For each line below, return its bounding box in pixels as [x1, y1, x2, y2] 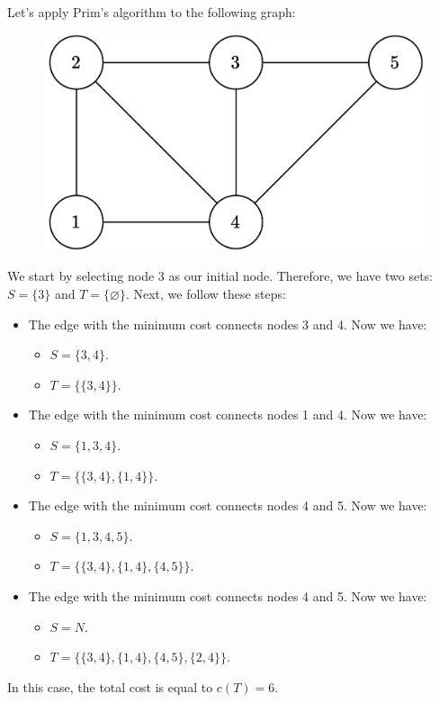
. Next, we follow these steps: [125, 284, 286, 302]
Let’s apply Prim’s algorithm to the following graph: [7, 3, 296, 21]
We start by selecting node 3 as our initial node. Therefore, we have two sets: [7, 266, 433, 285]
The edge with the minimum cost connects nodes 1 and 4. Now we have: [28, 405, 427, 424]
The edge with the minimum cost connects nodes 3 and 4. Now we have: [28, 314, 427, 333]
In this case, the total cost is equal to [7, 677, 213, 696]
